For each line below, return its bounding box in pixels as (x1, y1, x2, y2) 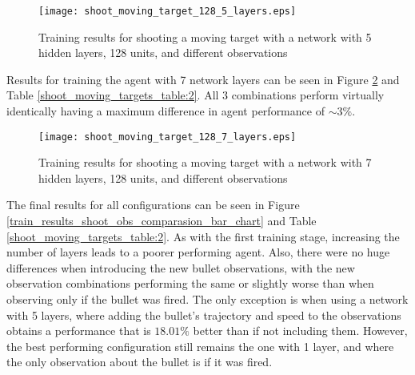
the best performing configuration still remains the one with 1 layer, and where (6, 337, 394, 354)
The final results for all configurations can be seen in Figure (6, 196, 300, 213)
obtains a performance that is (6, 322, 151, 339)
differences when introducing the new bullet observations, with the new (6, 259, 355, 276)
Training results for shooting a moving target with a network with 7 (38, 154, 372, 171)
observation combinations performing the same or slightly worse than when (6, 275, 374, 292)
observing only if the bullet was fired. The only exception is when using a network (6, 291, 409, 308)
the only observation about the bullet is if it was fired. (6, 353, 273, 370)
